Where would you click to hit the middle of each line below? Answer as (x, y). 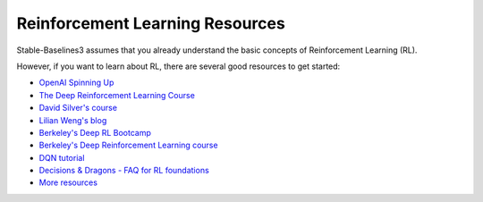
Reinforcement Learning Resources (151, 23)
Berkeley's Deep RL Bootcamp (95, 132)
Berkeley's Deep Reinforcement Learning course (128, 145)
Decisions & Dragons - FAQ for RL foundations (124, 171)
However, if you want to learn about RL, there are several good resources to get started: (178, 66)
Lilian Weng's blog (73, 120)
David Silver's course (78, 108)
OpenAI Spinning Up (76, 83)
